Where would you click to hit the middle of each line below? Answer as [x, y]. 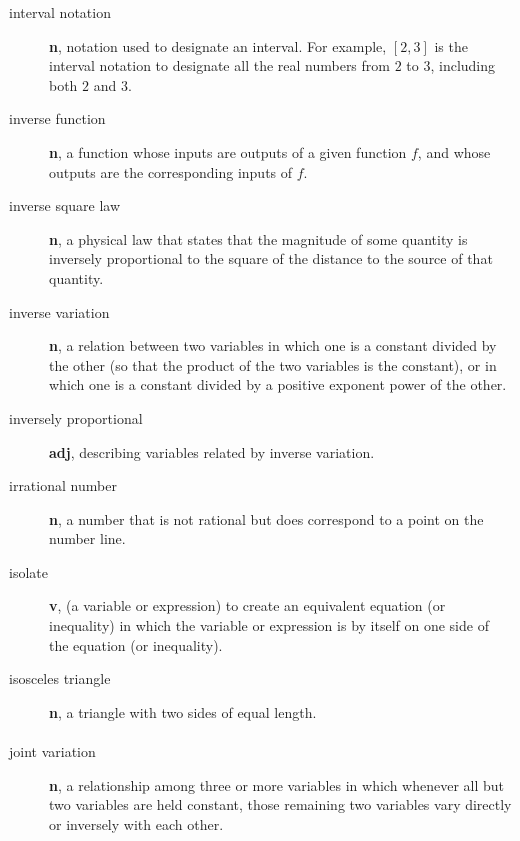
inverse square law [65, 205]
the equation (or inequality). [136, 644]
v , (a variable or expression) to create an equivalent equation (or [247, 605]
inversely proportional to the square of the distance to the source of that [271, 258]
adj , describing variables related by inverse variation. [212, 451]
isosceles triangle [60, 678]
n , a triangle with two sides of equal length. [183, 711]
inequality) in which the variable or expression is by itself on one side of [269, 625]
